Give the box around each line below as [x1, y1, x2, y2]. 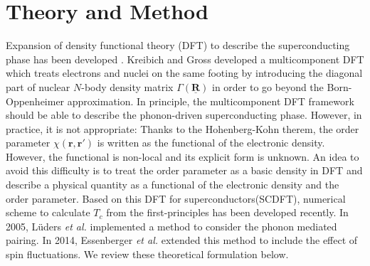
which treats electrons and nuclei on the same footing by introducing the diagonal [6, 65, 363, 80]
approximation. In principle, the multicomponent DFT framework [67, 93, 354, 108]
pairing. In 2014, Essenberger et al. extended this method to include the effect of [6, 233, 358, 248]
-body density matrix [81, 79, 174, 94]
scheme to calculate [6, 205, 90, 220]
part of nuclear [6, 79, 70, 94]
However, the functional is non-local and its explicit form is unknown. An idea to [6, 149, 359, 164]
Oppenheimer [6, 93, 65, 108]
